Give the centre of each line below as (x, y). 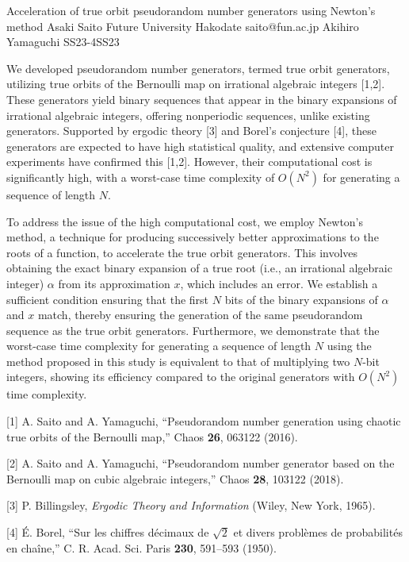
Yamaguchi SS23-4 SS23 (63, 42)
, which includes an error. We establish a (279, 283)
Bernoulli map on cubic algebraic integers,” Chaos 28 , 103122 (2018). (175, 478)
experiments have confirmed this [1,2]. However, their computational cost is (189, 162)
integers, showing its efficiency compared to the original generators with (181, 377)
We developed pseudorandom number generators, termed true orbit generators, (198, 68)
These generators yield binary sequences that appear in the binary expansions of (202, 99)
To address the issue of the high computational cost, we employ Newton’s (185, 221)
